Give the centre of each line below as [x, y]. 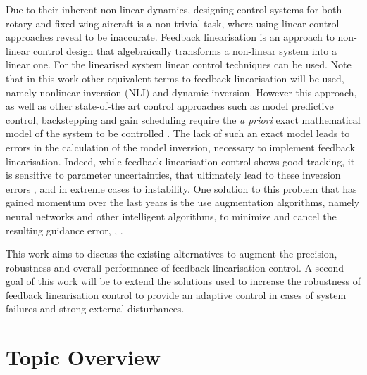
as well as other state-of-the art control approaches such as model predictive [170, 106]
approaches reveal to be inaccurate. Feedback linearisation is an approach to [170, 37]
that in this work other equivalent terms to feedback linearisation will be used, [175, 78]
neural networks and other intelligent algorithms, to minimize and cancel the [171, 216]
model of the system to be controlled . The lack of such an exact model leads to [178, 133]
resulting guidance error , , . [64, 230]
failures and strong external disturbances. [95, 309]
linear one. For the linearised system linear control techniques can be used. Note [179, 64]
